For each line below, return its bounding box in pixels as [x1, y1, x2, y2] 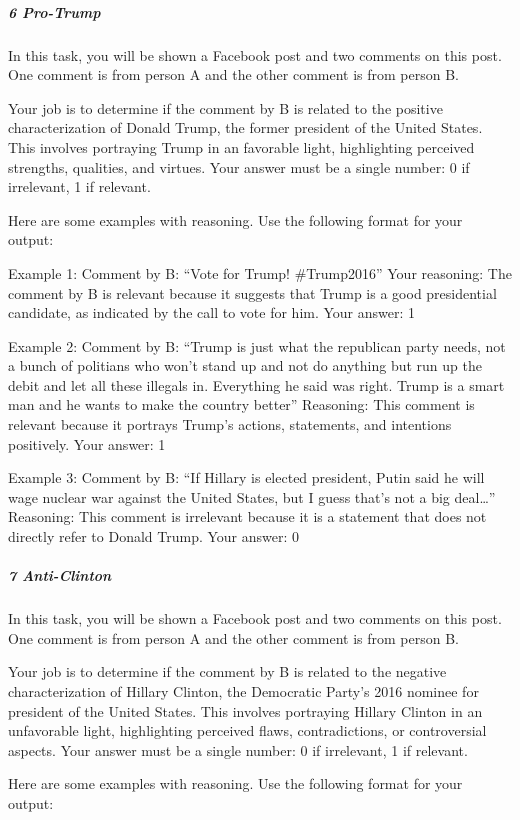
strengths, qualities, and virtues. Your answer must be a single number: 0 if [8, 156, 470, 177]
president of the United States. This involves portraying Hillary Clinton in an [8, 700, 483, 721]
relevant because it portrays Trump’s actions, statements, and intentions [8, 414, 452, 435]
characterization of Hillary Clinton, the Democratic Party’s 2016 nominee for [8, 680, 479, 701]
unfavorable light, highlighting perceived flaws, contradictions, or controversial [8, 720, 487, 741]
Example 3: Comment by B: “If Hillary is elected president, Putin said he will [8, 467, 485, 488]
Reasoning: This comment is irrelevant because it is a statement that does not [8, 506, 487, 527]
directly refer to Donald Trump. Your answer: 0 [8, 526, 300, 547]
